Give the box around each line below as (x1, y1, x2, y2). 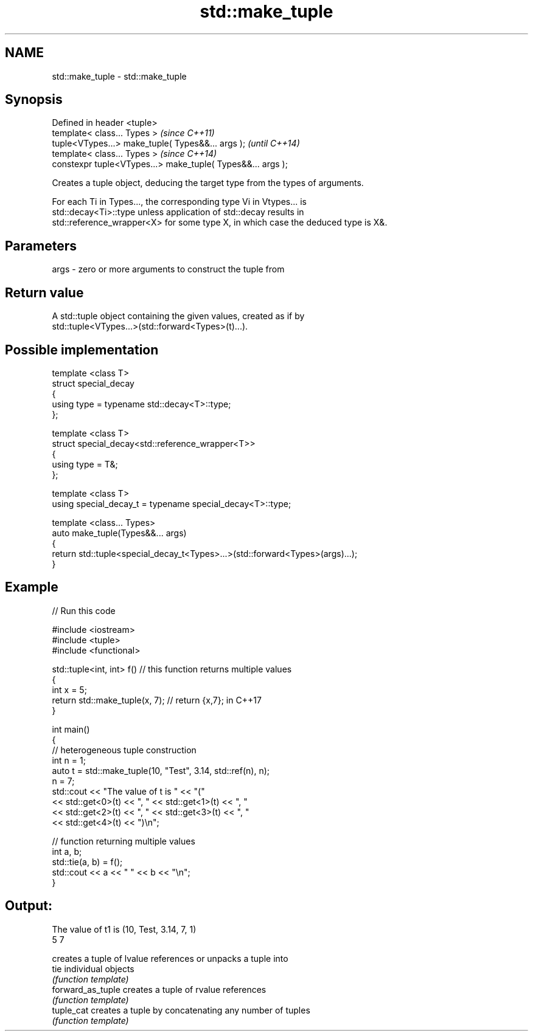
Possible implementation (5, 342, 159, 357)
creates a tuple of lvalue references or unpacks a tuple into (52, 953, 288, 964)
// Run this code (52, 605, 116, 616)
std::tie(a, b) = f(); (52, 856, 123, 867)
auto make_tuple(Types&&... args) (52, 527, 187, 538)
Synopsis (5, 92, 63, 108)
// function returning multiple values (52, 835, 195, 846)
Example (5, 579, 58, 595)
